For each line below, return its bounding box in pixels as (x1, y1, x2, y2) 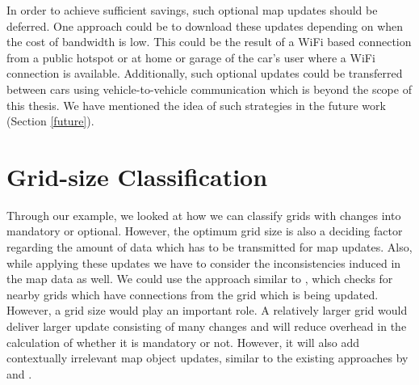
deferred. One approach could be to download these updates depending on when (6, 17, 404, 34)
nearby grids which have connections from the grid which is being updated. (6, 286, 379, 302)
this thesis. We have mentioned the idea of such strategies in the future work (6, 96, 386, 113)
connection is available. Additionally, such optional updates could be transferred (6, 65, 403, 82)
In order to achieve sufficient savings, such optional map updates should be (6, 2, 378, 18)
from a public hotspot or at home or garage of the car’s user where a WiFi (6, 49, 375, 66)
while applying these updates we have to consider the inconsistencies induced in (6, 254, 401, 271)
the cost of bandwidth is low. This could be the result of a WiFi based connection (6, 33, 412, 50)
